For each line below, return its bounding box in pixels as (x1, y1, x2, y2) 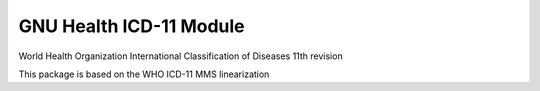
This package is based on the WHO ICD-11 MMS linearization (18, 68, 270, 80)
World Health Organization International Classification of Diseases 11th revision (18, 50, 344, 62)
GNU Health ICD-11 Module (18, 15, 245, 37)
